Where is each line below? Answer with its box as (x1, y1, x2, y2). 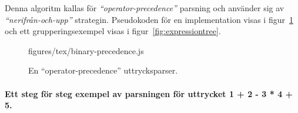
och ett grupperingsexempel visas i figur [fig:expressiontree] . (5, 25, 221, 37)
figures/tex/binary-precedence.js (28, 44, 144, 56)
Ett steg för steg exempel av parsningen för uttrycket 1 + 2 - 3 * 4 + (5, 87, 293, 99)
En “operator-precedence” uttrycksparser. (28, 64, 178, 77)
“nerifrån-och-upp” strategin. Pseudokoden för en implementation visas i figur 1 (5, 13, 293, 25)
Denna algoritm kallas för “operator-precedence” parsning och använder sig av (5, 2, 284, 14)
